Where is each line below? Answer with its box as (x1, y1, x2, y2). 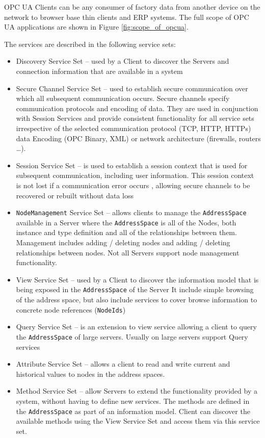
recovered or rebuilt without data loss (16, 190, 134, 200)
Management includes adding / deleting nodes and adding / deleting (16, 237, 230, 247)
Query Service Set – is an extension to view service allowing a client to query (16, 321, 257, 332)
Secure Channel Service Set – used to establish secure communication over (16, 83, 248, 93)
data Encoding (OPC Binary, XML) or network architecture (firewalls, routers (16, 133, 261, 143)
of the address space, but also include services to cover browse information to (16, 294, 257, 305)
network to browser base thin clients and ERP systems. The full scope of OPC (4, 11, 249, 22)
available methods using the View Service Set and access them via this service (16, 416, 260, 426)
